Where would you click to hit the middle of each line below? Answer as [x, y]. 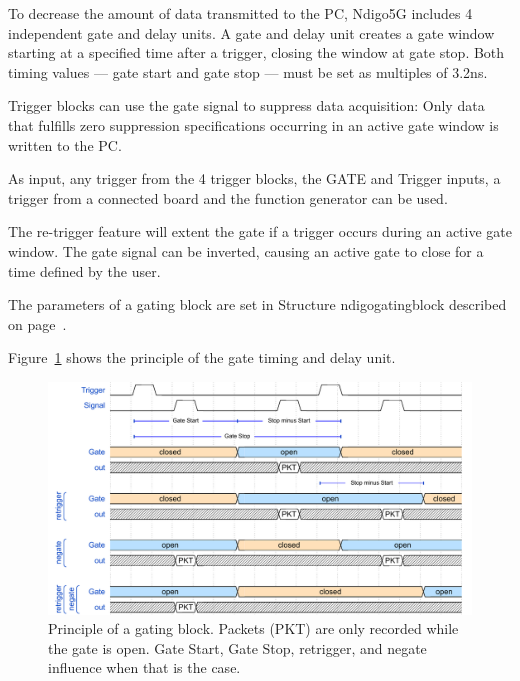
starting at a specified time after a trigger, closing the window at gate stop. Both [256, 52]
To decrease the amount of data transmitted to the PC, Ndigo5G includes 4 [240, 13]
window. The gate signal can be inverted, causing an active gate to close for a [246, 250]
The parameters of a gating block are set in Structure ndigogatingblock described [257, 304]
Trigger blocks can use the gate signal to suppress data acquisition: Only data [246, 105]
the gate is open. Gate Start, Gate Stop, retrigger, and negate [237, 647]
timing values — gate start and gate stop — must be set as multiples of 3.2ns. [248, 71]
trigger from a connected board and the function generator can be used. [228, 197]
